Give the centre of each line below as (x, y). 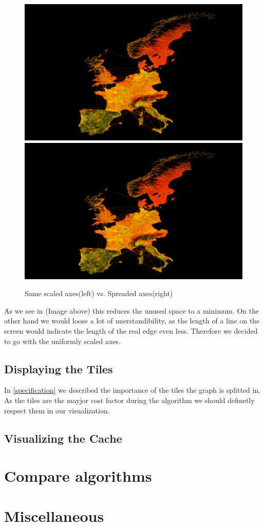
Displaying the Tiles (59, 368)
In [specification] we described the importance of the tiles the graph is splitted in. (133, 390)
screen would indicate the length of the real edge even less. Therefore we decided (131, 330)
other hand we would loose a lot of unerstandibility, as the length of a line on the (132, 321)
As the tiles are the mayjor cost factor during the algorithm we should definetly (129, 400)
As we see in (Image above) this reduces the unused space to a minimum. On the (132, 310)
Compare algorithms (78, 476)
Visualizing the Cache (63, 438)
